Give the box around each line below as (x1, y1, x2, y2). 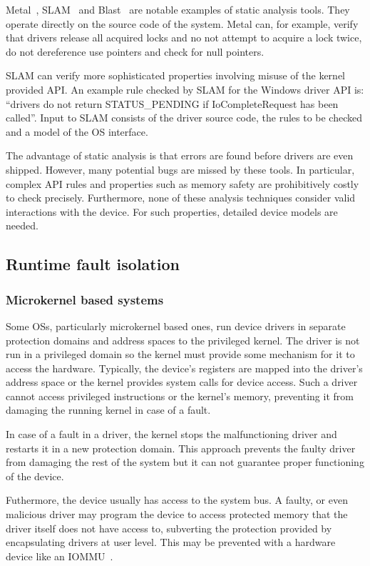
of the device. (6, 468, 64, 483)
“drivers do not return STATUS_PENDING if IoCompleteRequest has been (6, 96, 339, 111)
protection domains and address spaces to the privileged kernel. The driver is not (6, 332, 360, 347)
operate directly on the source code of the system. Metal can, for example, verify (6, 16, 359, 31)
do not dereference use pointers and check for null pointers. (6, 44, 264, 59)
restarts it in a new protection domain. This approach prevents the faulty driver (6, 440, 356, 455)
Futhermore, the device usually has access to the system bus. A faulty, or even (6, 492, 348, 507)
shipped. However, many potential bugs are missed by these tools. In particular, (6, 162, 355, 177)
